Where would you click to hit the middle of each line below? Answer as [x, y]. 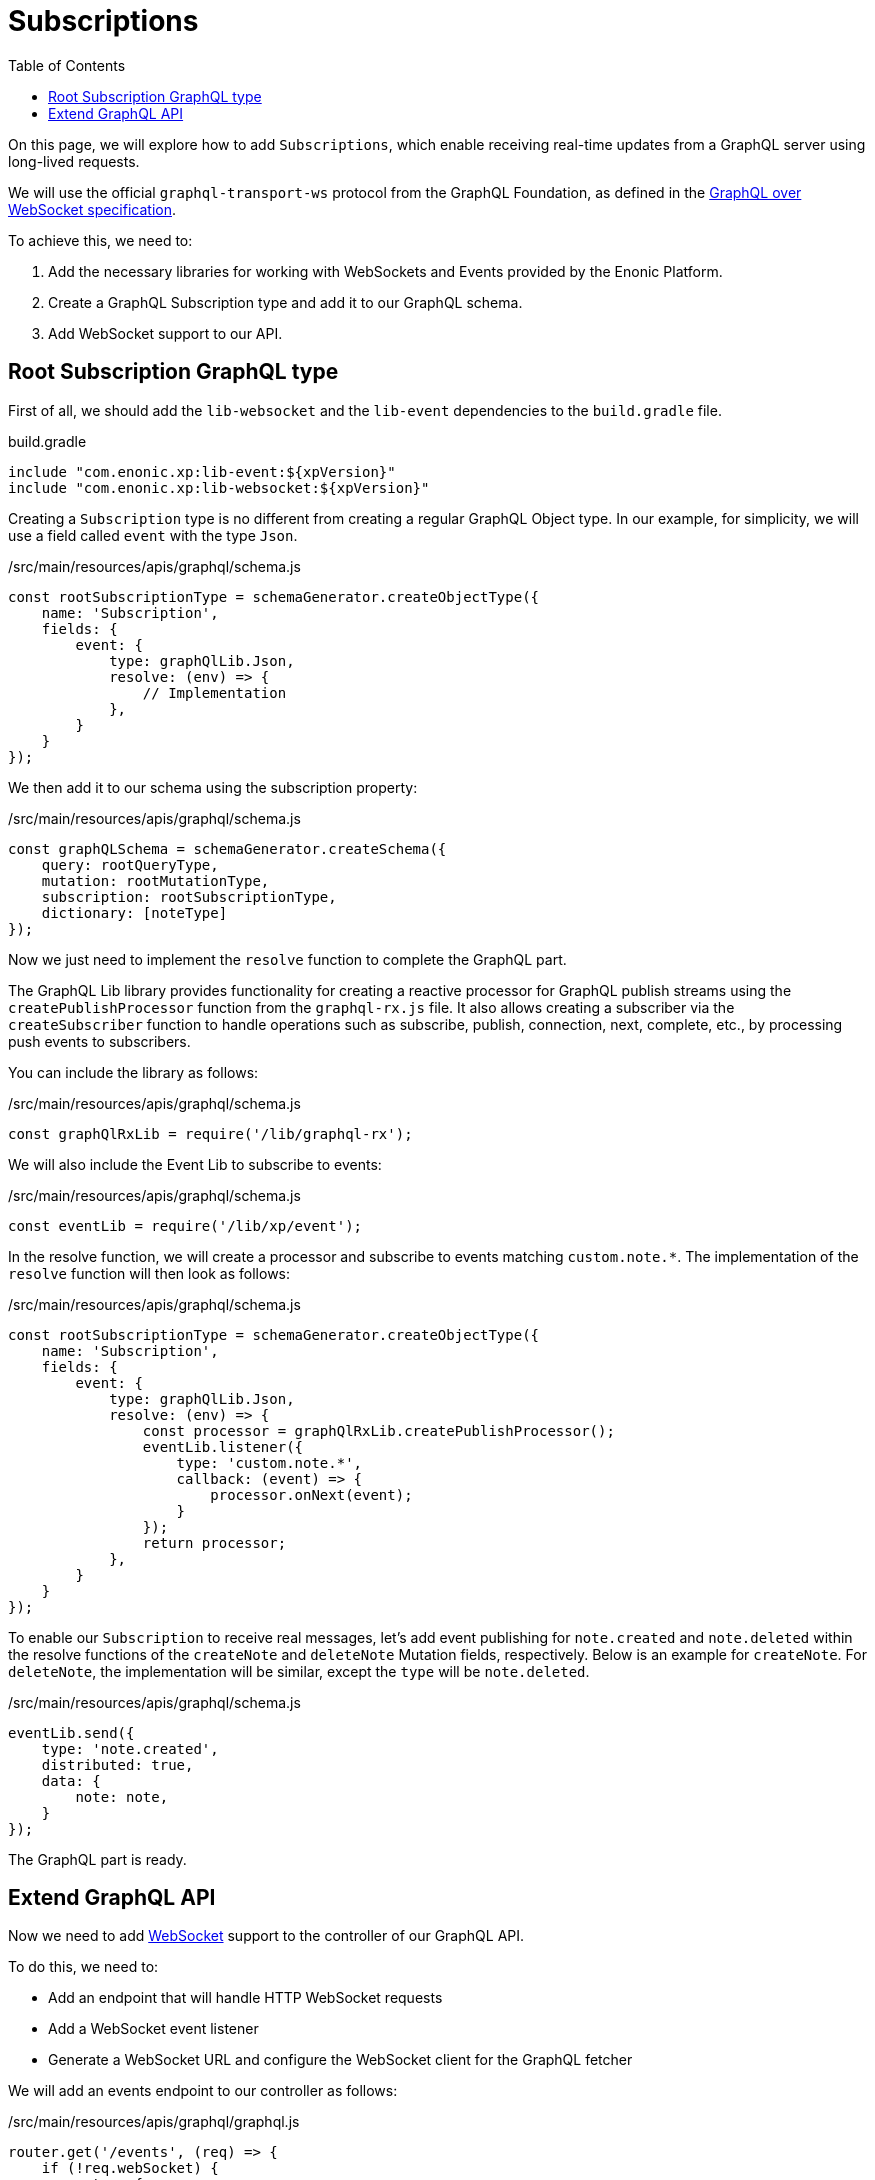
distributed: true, [117, 1764]
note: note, [122, 1796]
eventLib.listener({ [223, 1446]
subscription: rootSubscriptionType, [189, 896]
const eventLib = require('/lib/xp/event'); [185, 1225]
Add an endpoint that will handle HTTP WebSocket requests [245, 1998]
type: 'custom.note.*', [269, 1462]
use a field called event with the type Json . [153, 535]
